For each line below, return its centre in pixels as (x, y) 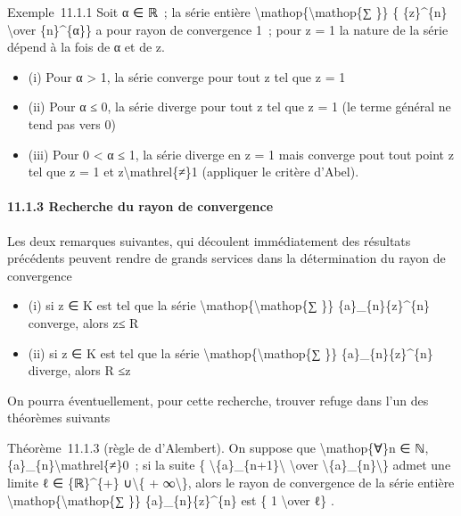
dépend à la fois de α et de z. (86, 47)
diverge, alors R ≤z (79, 370)
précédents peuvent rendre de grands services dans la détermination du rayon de (226, 258)
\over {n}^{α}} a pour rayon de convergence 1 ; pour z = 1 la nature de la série (228, 29)
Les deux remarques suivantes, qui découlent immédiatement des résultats (209, 240)
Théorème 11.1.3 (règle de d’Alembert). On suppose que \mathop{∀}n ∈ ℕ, (218, 447)
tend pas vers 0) (72, 123)
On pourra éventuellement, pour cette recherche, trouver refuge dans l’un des (218, 400)
